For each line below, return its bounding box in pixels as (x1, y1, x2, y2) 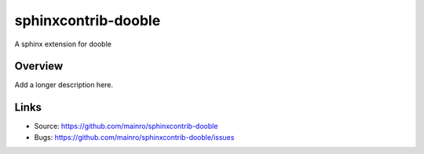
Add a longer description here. (14, 80, 114, 90)
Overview (14, 60, 64, 73)
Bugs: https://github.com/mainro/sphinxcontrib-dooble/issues (34, 132, 235, 141)
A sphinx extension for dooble (14, 39, 111, 49)
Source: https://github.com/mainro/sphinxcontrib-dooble (34, 122, 218, 131)
